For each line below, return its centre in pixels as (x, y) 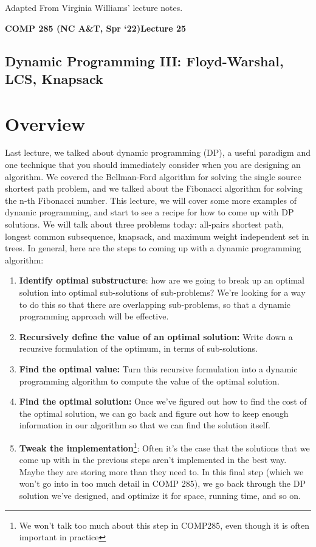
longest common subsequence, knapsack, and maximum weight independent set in (157, 236)
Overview (45, 123)
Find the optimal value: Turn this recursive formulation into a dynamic (158, 368)
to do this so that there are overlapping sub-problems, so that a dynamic (155, 304)
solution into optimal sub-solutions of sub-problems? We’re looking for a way (162, 292)
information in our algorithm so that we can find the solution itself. (145, 425)
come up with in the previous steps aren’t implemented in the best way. (153, 460)
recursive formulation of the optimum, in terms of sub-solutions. (138, 348)
